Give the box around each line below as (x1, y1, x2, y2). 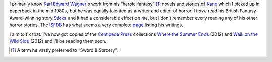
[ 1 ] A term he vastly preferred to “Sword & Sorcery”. (11, 47, 118, 53)
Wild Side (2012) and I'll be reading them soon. (9, 38, 107, 44)
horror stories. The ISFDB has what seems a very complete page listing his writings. (9, 22, 183, 28)
